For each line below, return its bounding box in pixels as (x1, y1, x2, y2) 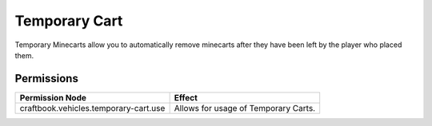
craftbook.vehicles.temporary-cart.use (19, 102, 166, 113)
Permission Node (19, 92, 87, 103)
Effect (174, 92, 198, 103)
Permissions (14, 72, 79, 85)
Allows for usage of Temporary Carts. (174, 102, 316, 113)
